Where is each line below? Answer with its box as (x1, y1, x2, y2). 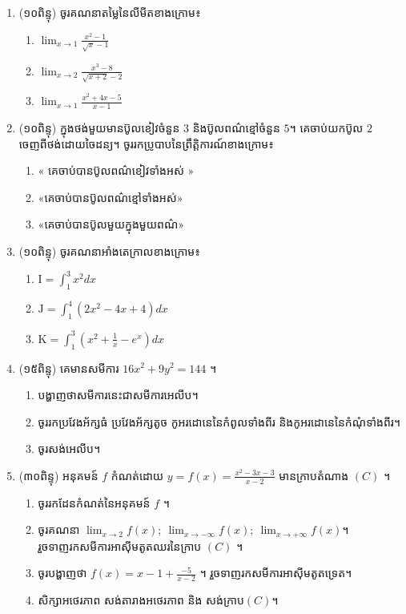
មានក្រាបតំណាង (279, 467, 349, 483)
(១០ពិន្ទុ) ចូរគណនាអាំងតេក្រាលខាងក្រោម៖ (18, 243, 200, 260)
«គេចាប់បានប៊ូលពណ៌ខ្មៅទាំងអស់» (38, 188, 183, 205)
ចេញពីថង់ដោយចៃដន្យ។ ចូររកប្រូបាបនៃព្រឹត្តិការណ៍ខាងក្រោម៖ (18, 135, 274, 151)
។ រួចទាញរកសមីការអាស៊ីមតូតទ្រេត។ (199, 564, 352, 581)
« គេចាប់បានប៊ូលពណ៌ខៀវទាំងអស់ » (38, 162, 195, 179)
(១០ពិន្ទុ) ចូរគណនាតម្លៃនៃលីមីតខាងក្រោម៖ (18, 4, 201, 20)
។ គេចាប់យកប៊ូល (289, 119, 364, 136)
